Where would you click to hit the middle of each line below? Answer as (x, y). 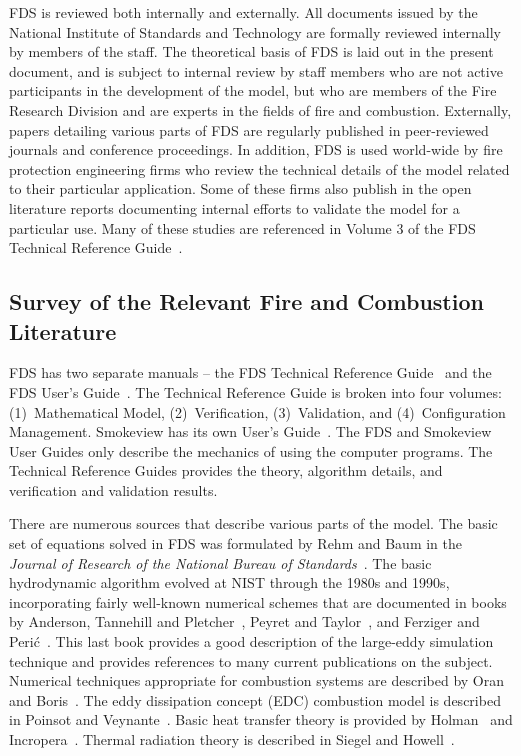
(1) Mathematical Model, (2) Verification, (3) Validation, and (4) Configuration (257, 411)
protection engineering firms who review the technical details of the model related (259, 168)
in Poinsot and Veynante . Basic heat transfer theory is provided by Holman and (261, 719)
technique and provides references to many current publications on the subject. (251, 660)
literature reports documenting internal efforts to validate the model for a (234, 207)
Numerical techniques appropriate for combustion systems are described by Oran (257, 680)
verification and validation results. (113, 489)
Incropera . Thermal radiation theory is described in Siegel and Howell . (232, 739)
